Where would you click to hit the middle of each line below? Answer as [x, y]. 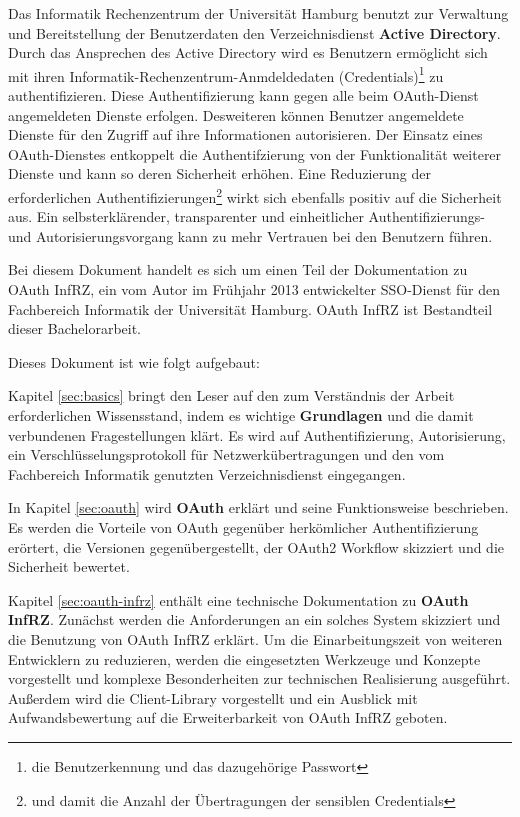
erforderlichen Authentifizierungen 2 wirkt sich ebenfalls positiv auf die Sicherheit [255, 195]
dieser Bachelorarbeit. [74, 328]
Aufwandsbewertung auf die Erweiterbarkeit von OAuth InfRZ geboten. [228, 717]
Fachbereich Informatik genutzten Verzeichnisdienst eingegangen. [207, 473]
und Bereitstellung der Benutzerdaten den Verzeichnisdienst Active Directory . [254, 32]
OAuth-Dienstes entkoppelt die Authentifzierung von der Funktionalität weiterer [255, 153]
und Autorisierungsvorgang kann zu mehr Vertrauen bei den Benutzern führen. [250, 235]
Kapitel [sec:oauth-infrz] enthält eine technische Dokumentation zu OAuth [238, 599]
